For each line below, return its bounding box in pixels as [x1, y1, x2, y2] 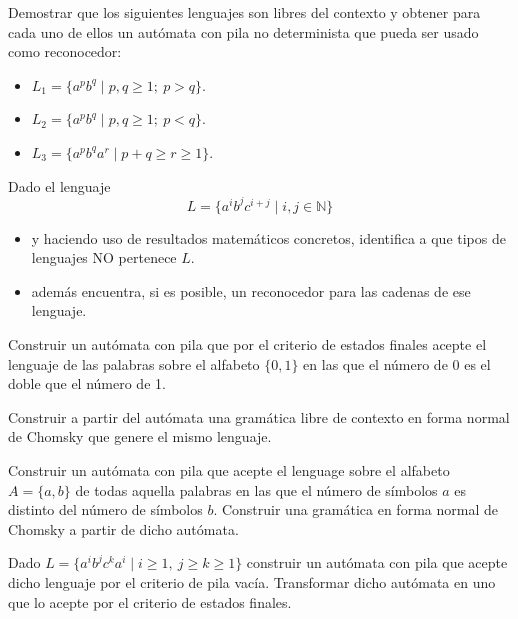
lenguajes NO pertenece [31, 247, 177, 268]
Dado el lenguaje [8, 175, 111, 196]
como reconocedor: [8, 41, 122, 62]
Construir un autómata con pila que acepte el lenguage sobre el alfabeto [8, 460, 450, 480]
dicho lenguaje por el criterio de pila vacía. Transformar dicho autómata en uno [8, 571, 496, 592]
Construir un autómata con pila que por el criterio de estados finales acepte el [8, 334, 487, 355]
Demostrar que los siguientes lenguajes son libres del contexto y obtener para [8, 2, 481, 22]
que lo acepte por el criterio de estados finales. [8, 591, 292, 612]
